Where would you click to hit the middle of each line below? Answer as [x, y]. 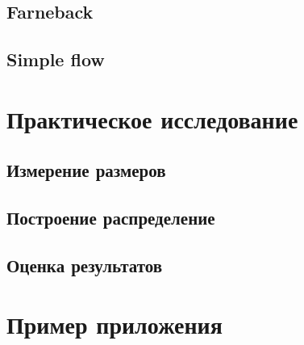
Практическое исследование [152, 118]
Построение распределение [111, 218]
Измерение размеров [86, 170]
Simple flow [56, 59]
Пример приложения [115, 324]
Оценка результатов [85, 265]
